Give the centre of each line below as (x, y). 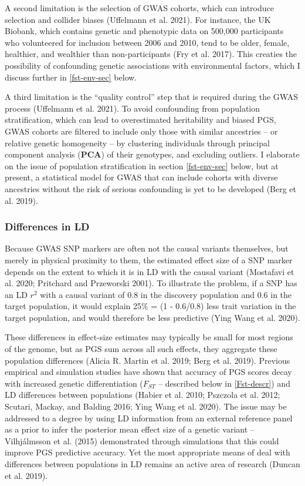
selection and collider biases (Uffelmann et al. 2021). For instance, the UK (138, 19)
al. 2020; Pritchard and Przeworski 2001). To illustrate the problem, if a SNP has (151, 283)
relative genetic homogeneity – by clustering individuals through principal (137, 143)
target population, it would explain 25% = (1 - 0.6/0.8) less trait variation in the (150, 306)
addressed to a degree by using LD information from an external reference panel (149, 418)
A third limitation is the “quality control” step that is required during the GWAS (151, 97)
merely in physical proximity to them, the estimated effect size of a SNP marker (149, 259)
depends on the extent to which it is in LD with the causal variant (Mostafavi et (150, 271)
